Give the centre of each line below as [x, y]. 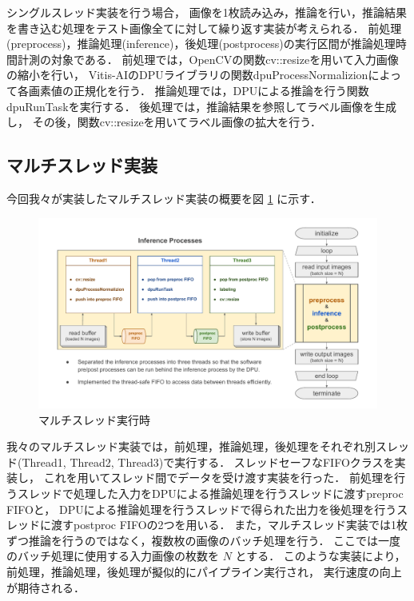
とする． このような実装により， [320, 556]
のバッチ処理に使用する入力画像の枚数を [113, 556]
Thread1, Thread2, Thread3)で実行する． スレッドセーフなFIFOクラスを [208, 462]
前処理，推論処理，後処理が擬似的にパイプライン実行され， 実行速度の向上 [204, 571]
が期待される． [46, 587]
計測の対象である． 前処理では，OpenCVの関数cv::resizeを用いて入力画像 [208, 59]
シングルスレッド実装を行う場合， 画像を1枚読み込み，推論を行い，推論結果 [207, 12]
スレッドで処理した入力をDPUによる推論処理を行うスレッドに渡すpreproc [210, 494]
